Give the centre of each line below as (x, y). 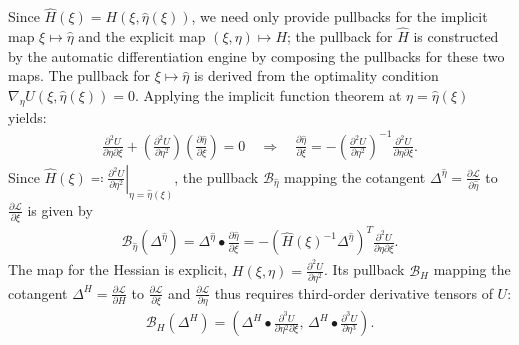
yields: (27, 116)
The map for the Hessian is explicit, (118, 269)
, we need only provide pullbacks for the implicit (339, 16)
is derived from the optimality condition (316, 75)
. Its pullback (364, 269)
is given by (60, 209)
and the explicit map (142, 36)
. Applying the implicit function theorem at (268, 94)
